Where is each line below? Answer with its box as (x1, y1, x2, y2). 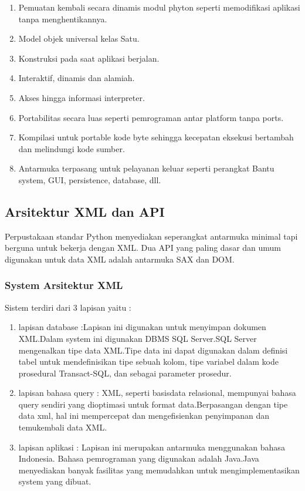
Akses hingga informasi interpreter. (18, 91, 145, 103)
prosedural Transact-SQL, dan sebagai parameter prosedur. (18, 366, 232, 379)
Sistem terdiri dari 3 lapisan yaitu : (5, 301, 131, 313)
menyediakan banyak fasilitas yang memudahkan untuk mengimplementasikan (18, 463, 300, 476)
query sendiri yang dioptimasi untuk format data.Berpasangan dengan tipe (18, 398, 288, 410)
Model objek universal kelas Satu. (18, 32, 140, 45)
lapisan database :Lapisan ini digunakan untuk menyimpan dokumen (18, 321, 266, 333)
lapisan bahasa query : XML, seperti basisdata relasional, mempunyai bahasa (18, 386, 296, 399)
